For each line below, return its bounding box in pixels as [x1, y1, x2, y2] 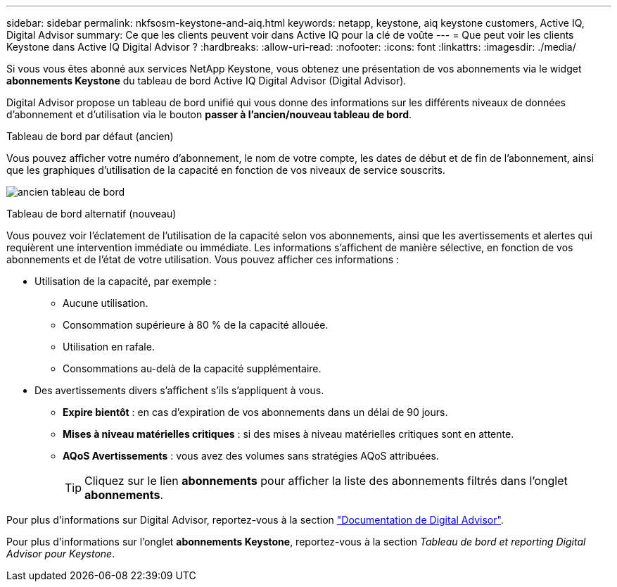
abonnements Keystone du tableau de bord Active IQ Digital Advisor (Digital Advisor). [6, 75, 407, 87]
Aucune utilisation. [63, 297, 148, 309]
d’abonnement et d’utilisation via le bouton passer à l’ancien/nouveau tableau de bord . [6, 108, 412, 120]
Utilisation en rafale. [63, 341, 155, 353]
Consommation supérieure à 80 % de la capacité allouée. [63, 319, 329, 331]
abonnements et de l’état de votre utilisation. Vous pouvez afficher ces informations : [6, 253, 400, 265]
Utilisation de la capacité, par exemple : [34, 275, 217, 287]
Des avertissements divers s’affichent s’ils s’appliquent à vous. [34, 384, 324, 396]
